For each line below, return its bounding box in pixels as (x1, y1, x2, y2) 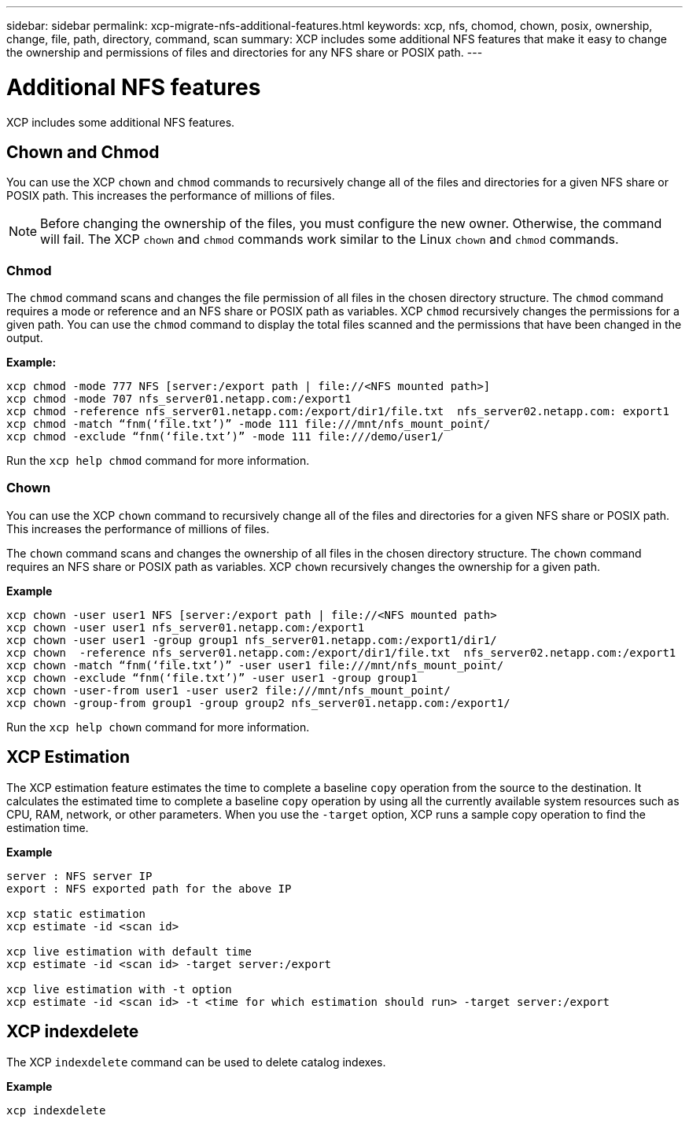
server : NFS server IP (6, 869, 153, 882)
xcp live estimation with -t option (6, 982, 232, 996)
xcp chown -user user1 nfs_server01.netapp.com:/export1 (6, 620, 365, 634)
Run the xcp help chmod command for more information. (6, 454, 310, 468)
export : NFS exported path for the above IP (6, 882, 292, 895)
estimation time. (6, 820, 89, 834)
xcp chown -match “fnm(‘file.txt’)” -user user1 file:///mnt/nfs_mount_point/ (6, 658, 504, 672)
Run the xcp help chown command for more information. (6, 720, 310, 734)
